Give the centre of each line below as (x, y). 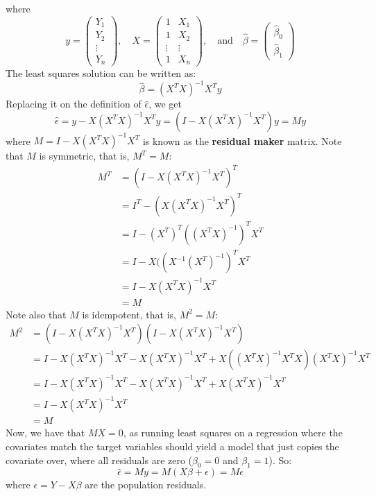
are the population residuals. (146, 485)
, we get (165, 104)
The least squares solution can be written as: (101, 73)
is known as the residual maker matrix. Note (242, 140)
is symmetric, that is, (84, 156)
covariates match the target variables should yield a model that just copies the (172, 446)
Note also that (36, 314)
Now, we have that (45, 433)
